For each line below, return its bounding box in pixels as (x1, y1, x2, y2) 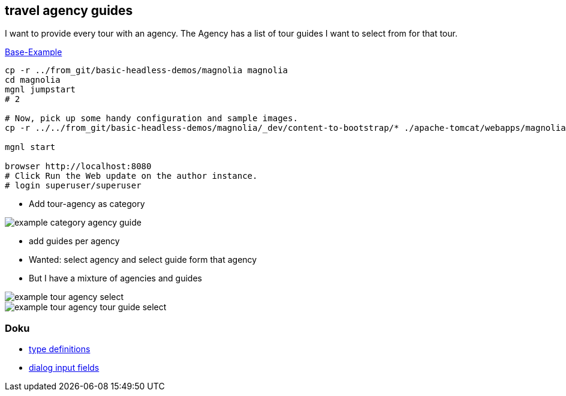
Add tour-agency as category (29, 199, 145, 209)
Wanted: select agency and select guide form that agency (29, 254, 257, 265)
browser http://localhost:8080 (5, 161, 152, 172)
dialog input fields (29, 362, 100, 373)
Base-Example (5, 47, 62, 58)
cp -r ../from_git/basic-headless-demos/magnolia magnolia (5, 65, 288, 76)
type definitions (29, 344, 91, 355)
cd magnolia (5, 75, 61, 85)
